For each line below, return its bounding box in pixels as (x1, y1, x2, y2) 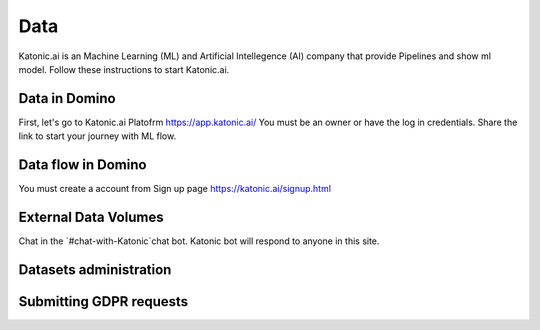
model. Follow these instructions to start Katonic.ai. (18, 63, 230, 75)
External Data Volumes (18, 208, 164, 225)
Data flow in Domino (18, 156, 147, 174)
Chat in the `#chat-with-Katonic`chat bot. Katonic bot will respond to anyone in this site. (18, 235, 380, 247)
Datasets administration (18, 261, 172, 278)
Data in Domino (18, 90, 116, 107)
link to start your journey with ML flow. (18, 130, 177, 142)
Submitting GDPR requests (18, 293, 189, 310)
